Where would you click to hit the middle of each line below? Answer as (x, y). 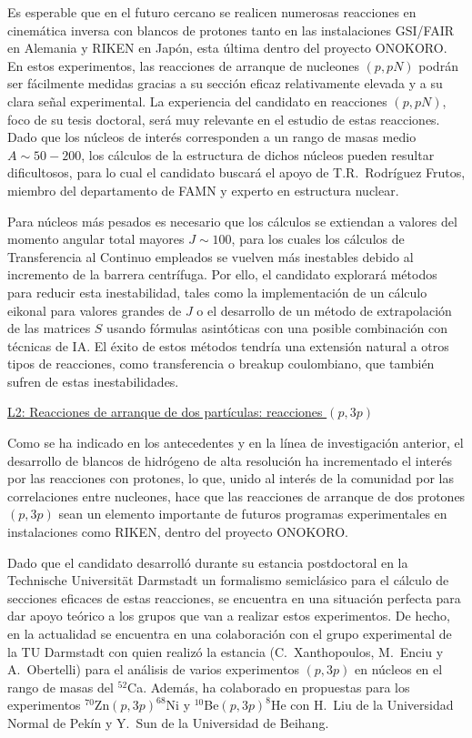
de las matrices (49, 328)
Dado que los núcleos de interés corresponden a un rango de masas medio (212, 137)
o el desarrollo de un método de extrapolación (324, 310)
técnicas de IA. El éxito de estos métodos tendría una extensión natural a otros (228, 345)
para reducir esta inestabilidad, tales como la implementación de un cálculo (217, 292)
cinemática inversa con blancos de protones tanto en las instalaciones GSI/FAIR (231, 30)
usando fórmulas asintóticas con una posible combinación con (277, 328)
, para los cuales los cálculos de (318, 239)
